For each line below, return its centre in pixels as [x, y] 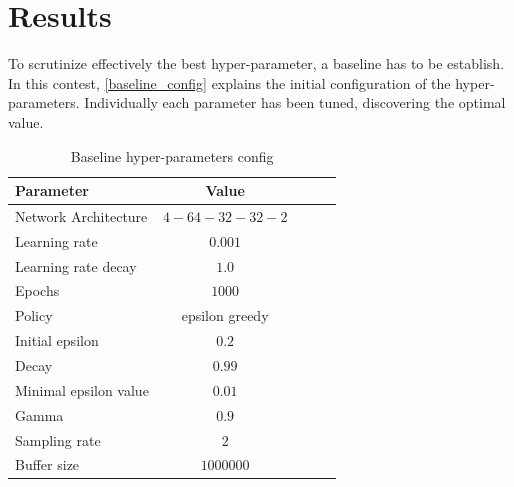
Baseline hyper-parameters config [172, 155]
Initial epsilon [57, 340]
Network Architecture [81, 215]
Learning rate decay [76, 265]
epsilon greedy [225, 315]
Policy [34, 315]
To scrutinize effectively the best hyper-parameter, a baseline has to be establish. [256, 63]
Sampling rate [58, 439]
